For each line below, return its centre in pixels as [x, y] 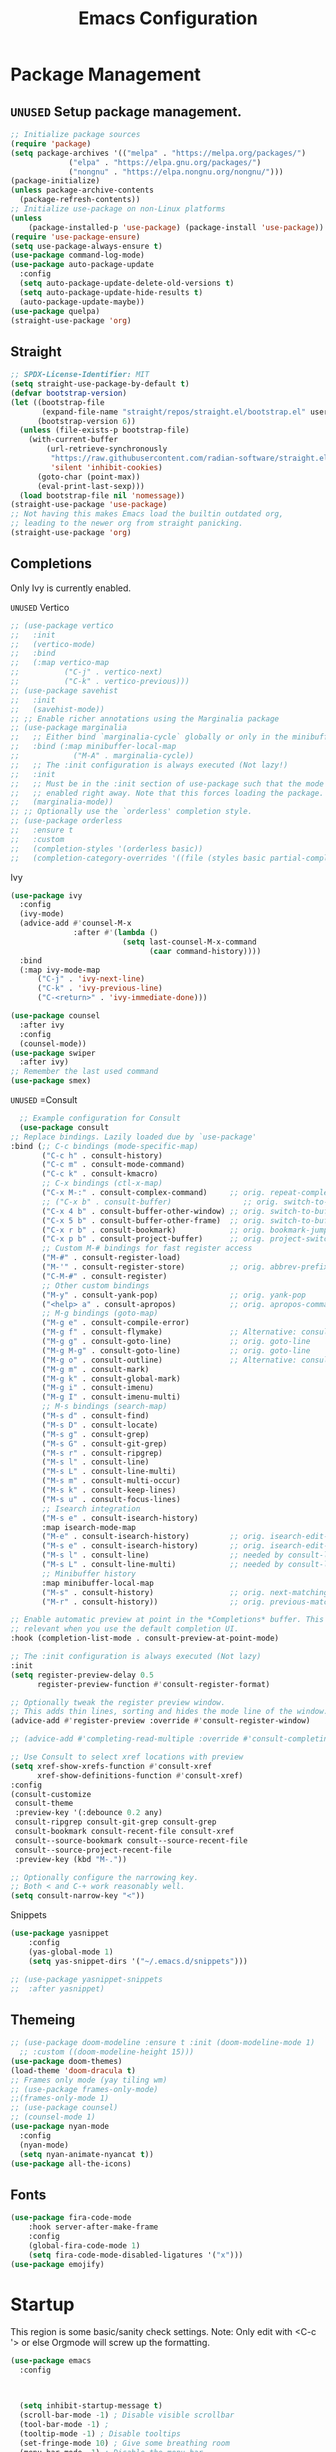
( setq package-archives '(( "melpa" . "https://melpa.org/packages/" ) [158, 153]
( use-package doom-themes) [66, 2061]
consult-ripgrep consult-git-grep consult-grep [115, 1822]
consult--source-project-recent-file [93, 1850]
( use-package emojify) [57, 2264]
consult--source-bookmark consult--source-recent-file [131, 1840]
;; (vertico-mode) [53, 644]
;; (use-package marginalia [69, 728]
